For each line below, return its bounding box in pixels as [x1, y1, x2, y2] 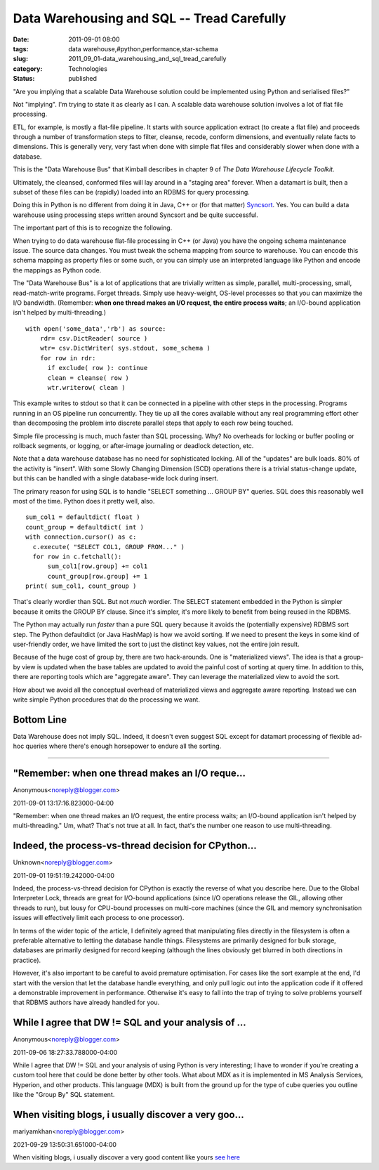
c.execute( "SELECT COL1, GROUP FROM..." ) [32, 543, 185, 551]
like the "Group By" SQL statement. [13, 1091, 115, 1099]
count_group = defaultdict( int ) [25, 523, 144, 531]
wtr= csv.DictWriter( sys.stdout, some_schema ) [39, 344, 211, 353]
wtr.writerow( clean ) [47, 383, 126, 392]
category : [13, 64, 43, 73]
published [68, 74, 98, 83]
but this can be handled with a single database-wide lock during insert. [13, 474, 219, 482]
